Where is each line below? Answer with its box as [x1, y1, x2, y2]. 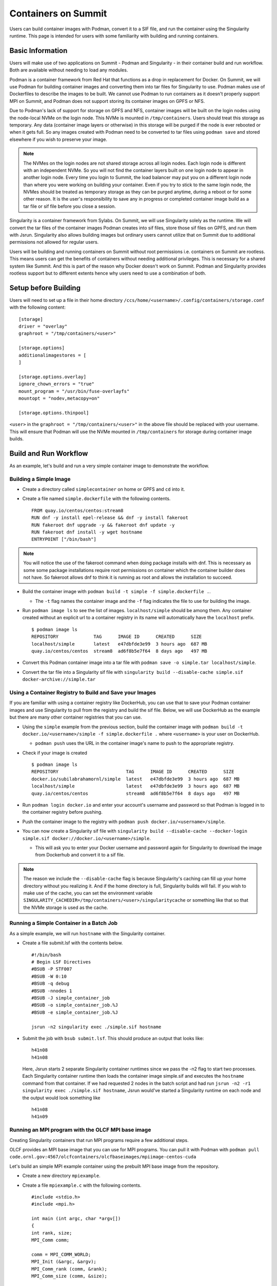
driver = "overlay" [18, 324, 68, 329]
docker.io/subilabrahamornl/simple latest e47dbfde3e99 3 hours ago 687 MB [31, 776, 240, 782]
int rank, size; [31, 1230, 72, 1236]
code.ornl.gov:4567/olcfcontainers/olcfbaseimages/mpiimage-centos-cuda [9, 1154, 196, 1160]
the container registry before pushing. [22, 809, 103, 815]
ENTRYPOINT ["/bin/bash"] [31, 537, 97, 542]
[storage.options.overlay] [18, 373, 87, 380]
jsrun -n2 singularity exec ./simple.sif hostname [31, 1024, 162, 1030]
